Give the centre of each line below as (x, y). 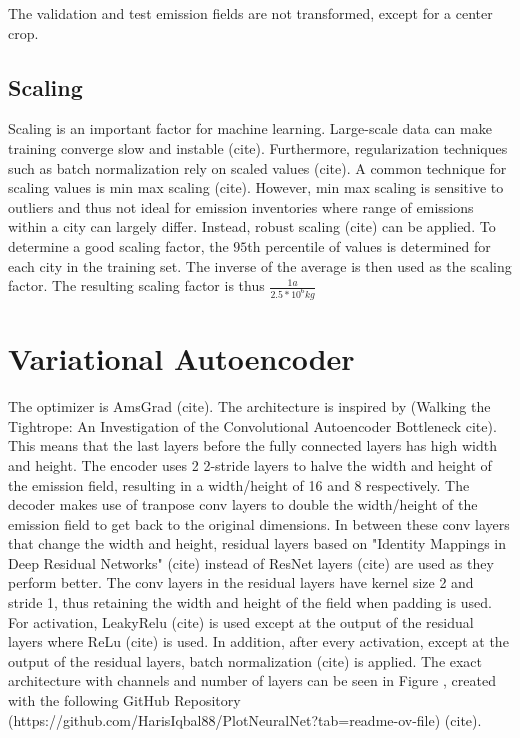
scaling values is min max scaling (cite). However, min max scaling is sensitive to (256, 187)
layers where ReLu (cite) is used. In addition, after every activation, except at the (258, 641)
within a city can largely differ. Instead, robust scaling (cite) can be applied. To (252, 226)
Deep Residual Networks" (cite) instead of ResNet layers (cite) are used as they (251, 562)
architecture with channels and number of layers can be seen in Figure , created (252, 680)
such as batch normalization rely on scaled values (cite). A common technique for (257, 167)
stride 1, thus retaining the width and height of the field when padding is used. (250, 602)
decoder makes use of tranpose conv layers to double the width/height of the (243, 504)
